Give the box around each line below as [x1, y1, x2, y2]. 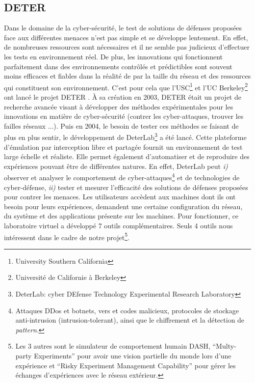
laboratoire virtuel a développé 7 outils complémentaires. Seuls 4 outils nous [4, 220, 233, 231]
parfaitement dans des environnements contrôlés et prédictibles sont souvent [4, 61, 232, 71]
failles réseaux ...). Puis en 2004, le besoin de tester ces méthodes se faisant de [4, 120, 239, 131]
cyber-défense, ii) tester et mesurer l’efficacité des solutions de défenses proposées [4, 182, 248, 192]
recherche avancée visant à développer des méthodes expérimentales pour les [4, 101, 233, 111]
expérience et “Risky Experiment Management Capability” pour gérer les [15, 360, 236, 370]
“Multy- [212, 341, 236, 351]
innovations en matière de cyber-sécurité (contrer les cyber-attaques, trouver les [4, 111, 244, 121]
